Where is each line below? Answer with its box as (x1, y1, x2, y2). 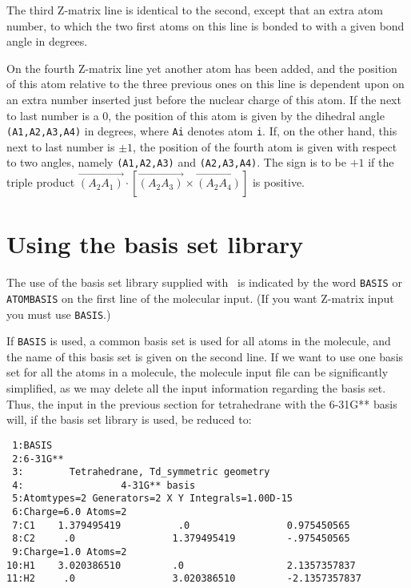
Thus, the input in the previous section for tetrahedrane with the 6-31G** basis (6, 395, 397, 412)
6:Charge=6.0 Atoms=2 (12, 506, 127, 518)
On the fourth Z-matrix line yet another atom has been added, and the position (6, 59, 397, 76)
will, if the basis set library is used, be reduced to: (6, 411, 252, 428)
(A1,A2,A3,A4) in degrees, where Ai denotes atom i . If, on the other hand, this (6, 123, 397, 139)
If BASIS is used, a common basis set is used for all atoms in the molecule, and (6, 332, 391, 349)
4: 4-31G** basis (12, 479, 196, 491)
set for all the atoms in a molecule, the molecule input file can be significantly (6, 364, 389, 381)
